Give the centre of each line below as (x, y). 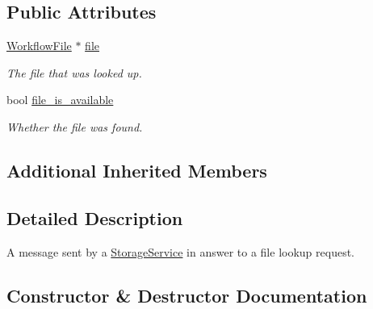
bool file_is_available (60, 100)
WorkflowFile (39, 46)
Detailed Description (95, 217)
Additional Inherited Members (137, 170)
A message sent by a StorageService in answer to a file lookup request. (180, 251)
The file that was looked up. (74, 72)
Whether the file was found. (75, 126)
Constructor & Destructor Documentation (187, 295)
